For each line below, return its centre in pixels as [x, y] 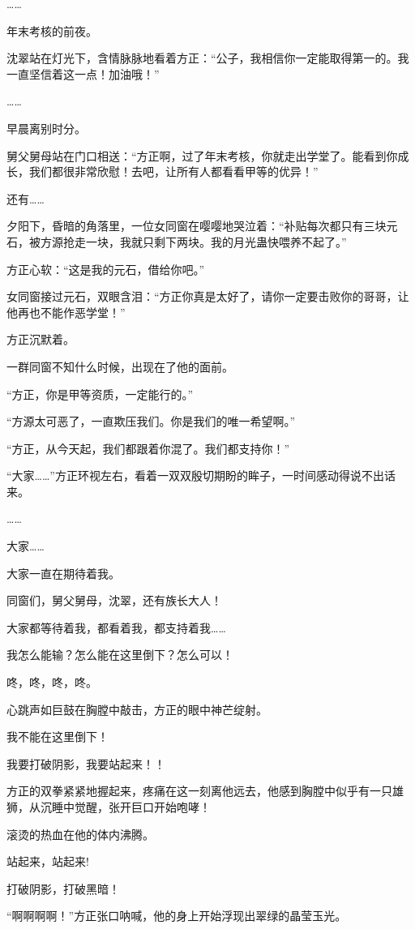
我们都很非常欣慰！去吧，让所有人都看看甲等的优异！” [173, 171]
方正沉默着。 [41, 339]
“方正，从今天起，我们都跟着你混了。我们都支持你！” [148, 448]
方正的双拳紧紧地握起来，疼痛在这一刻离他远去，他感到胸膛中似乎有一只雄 [205, 791]
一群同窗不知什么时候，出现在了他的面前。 [120, 366]
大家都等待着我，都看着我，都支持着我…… [116, 627]
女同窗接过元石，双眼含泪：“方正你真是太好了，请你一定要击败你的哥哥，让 [208, 296]
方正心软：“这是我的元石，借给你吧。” [106, 269]
